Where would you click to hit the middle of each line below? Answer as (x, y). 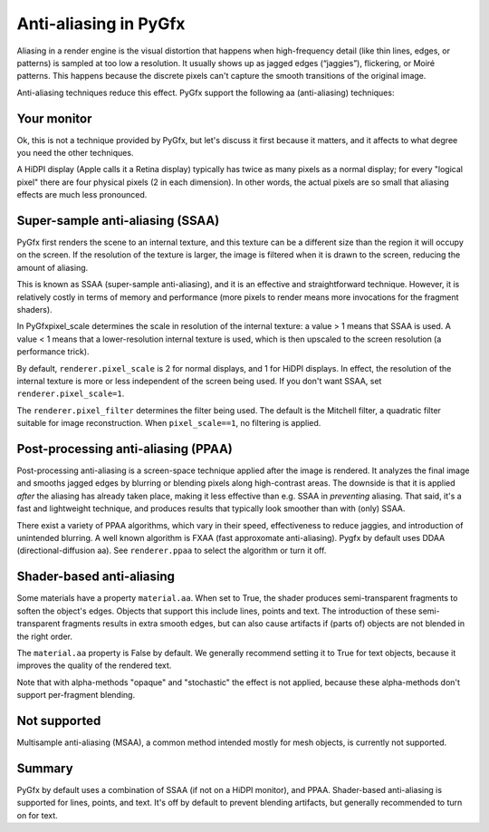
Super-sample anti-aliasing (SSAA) (118, 221)
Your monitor (54, 118)
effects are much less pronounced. (82, 195)
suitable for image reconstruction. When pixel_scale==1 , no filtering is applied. (169, 423)
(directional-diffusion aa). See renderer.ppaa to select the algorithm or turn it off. (172, 551)
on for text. (37, 815)
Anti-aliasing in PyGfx (101, 24)
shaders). (35, 310)
